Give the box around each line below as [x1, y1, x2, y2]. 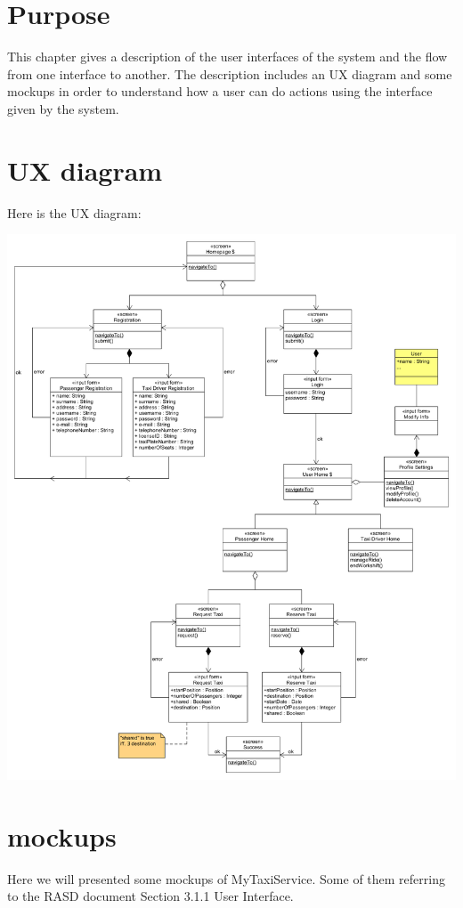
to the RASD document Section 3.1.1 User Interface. [7, 887, 294, 905]
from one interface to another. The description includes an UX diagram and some [7, 64, 452, 83]
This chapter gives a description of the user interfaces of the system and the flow [7, 47, 448, 66]
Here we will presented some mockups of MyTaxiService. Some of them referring [7, 869, 445, 888]
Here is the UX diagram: [7, 203, 142, 222]
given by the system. [7, 99, 119, 118]
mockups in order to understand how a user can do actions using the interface [7, 82, 433, 101]
